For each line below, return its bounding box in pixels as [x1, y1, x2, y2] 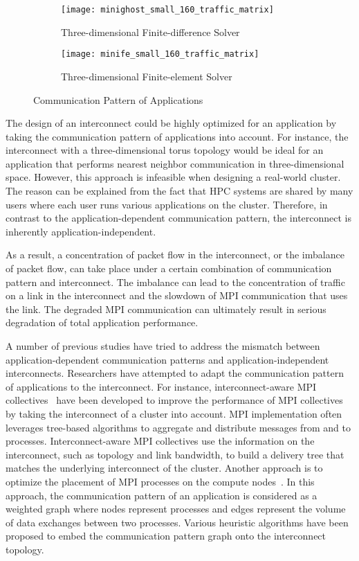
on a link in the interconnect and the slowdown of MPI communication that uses [6, 288, 348, 303]
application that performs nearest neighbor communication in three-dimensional [6, 156, 344, 170]
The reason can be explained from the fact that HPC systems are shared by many [6, 184, 353, 198]
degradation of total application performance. [6, 315, 199, 330]
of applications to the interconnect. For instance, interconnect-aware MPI [6, 379, 317, 393]
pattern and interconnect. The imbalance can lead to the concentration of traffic [6, 274, 345, 289]
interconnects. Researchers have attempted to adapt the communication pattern [6, 366, 344, 380]
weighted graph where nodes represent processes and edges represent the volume [6, 501, 346, 516]
